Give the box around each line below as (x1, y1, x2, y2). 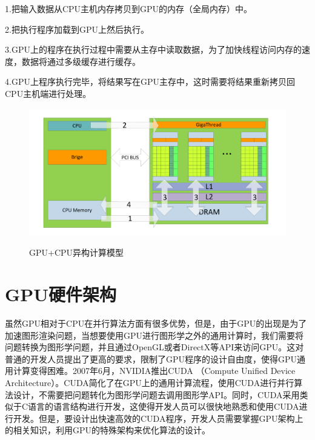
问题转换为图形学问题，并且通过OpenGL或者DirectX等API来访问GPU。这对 (5, 341, 304, 353)
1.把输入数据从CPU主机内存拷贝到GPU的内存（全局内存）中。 (5, 2, 253, 15)
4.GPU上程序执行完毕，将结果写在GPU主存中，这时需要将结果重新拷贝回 (5, 75, 295, 88)
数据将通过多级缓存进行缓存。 (21, 55, 141, 67)
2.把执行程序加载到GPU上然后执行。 (5, 22, 149, 35)
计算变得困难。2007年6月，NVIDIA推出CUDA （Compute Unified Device (13, 364, 296, 377)
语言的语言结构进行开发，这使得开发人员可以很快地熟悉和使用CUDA (28, 400, 299, 413)
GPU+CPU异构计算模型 (29, 246, 124, 259)
